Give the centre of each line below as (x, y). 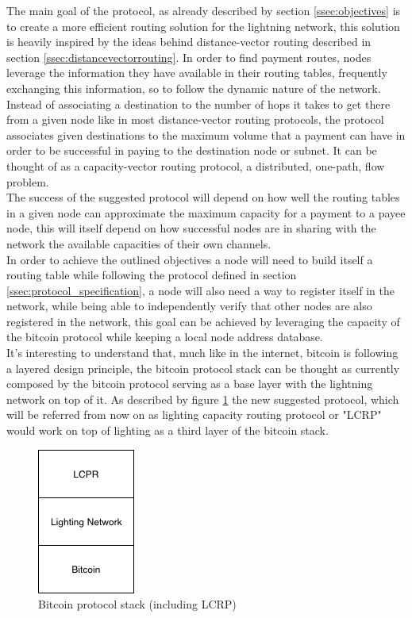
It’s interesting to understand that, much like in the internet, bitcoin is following (202, 353)
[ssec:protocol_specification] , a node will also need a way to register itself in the (200, 290)
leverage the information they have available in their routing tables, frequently (197, 73)
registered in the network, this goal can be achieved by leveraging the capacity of (203, 321)
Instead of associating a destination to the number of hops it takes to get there (198, 104)
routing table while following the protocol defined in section (152, 275)
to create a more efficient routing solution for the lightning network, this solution (203, 26)
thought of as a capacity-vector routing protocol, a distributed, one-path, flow (196, 165)
